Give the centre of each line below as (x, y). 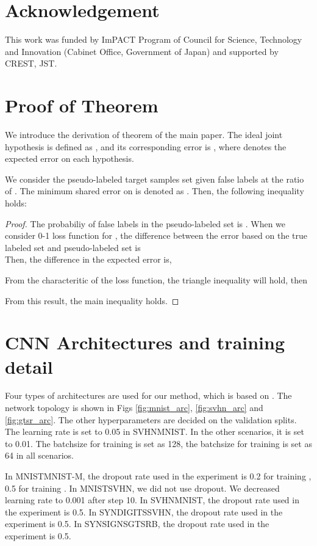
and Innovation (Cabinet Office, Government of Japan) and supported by (142, 51)
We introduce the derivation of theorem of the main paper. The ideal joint (144, 135)
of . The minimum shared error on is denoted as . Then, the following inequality (155, 191)
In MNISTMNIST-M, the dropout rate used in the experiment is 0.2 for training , (158, 476)
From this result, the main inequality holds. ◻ (92, 300)
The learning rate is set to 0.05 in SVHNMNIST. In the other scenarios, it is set (155, 431)
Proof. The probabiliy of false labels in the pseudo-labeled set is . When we (145, 223)
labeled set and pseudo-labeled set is (73, 247)
